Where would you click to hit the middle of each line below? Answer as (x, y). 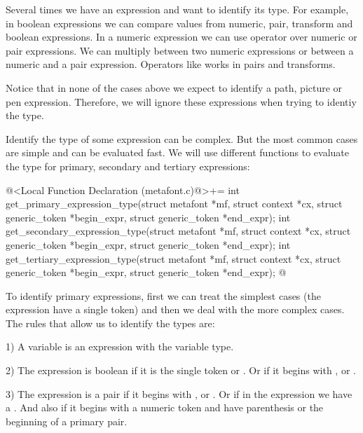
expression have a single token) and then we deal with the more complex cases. (175, 309)
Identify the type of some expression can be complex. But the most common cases (182, 138)
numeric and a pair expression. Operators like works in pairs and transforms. (171, 64)
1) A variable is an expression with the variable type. (120, 346)
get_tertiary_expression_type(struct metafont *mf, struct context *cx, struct (173, 258)
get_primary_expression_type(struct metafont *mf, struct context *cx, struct (174, 204)
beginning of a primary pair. (67, 421)
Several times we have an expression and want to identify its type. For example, (177, 9)
